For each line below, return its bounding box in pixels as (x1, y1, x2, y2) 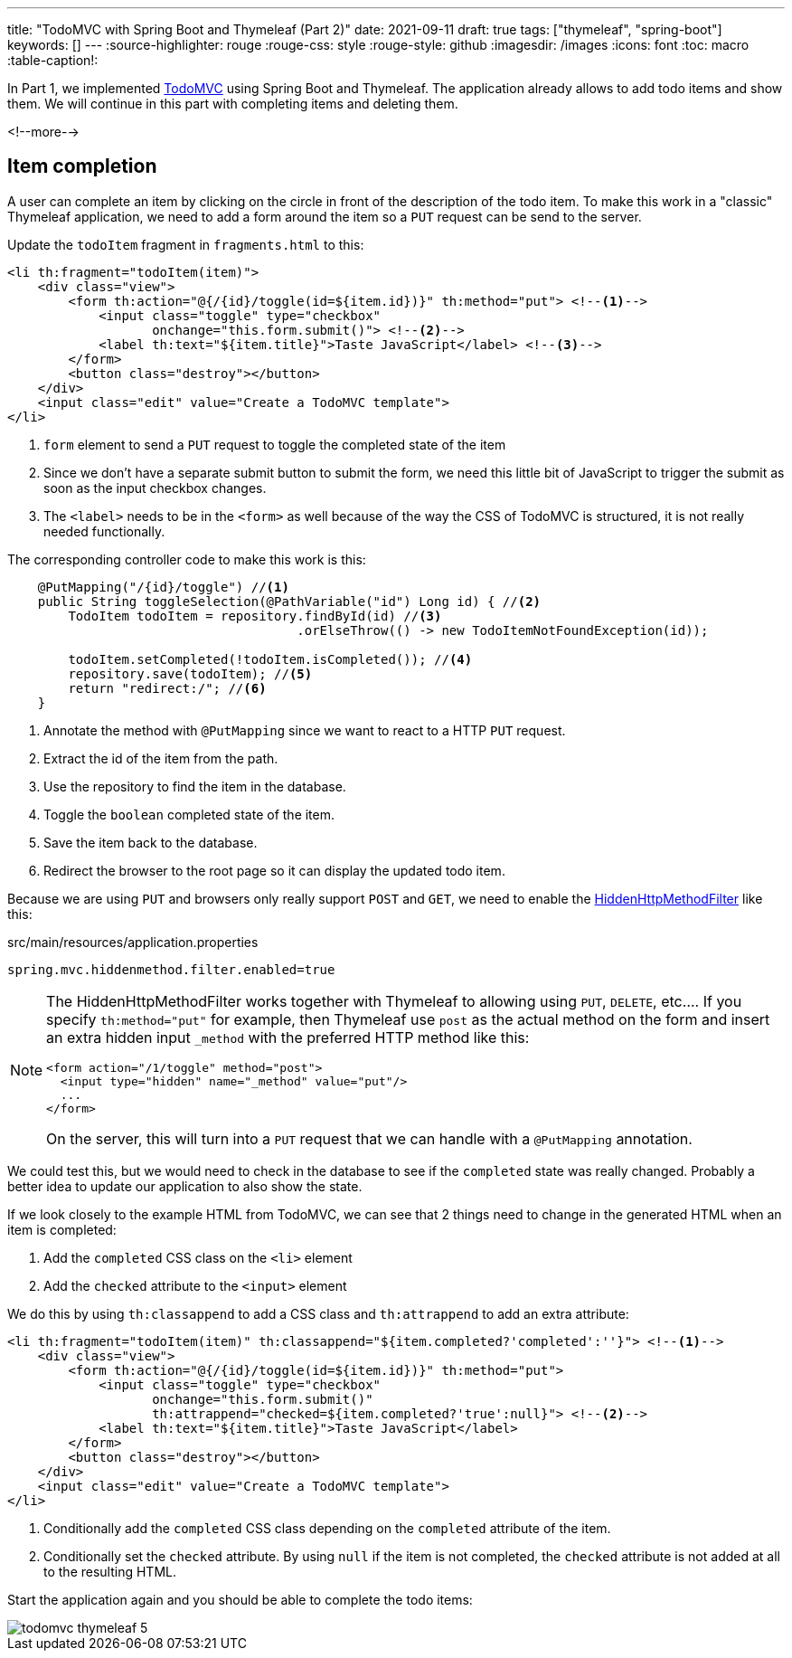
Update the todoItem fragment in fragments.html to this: (7, 236, 364, 252)
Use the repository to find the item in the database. (43, 778, 346, 794)
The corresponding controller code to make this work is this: (7, 551, 366, 567)
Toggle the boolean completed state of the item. (43, 806, 335, 822)
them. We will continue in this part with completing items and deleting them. (7, 96, 458, 111)
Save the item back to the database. (43, 834, 258, 850)
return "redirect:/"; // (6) (68, 680, 267, 696)
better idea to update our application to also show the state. (7, 1178, 363, 1194)
